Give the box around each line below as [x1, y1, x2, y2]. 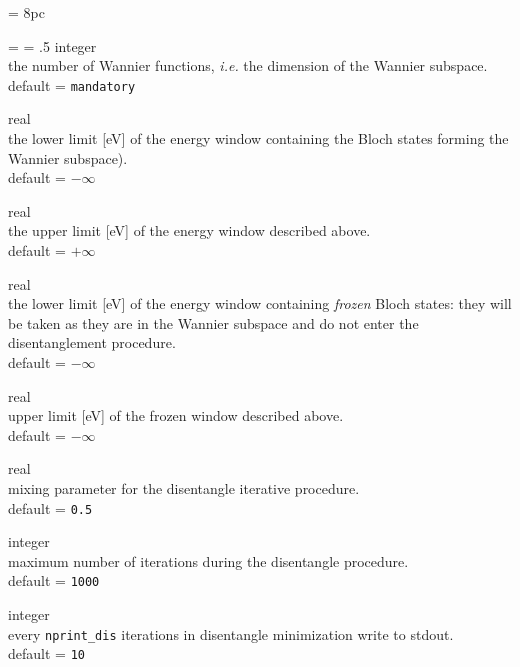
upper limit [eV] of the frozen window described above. [8, 405, 344, 426]
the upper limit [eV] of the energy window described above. [8, 220, 371, 241]
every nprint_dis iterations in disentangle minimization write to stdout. [8, 623, 454, 644]
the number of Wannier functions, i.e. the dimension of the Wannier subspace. [8, 55, 488, 76]
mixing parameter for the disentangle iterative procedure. [8, 477, 360, 498]
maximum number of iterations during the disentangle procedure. [8, 550, 409, 571]
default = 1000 [8, 570, 100, 591]
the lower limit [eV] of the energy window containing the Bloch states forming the [8, 128, 509, 149]
